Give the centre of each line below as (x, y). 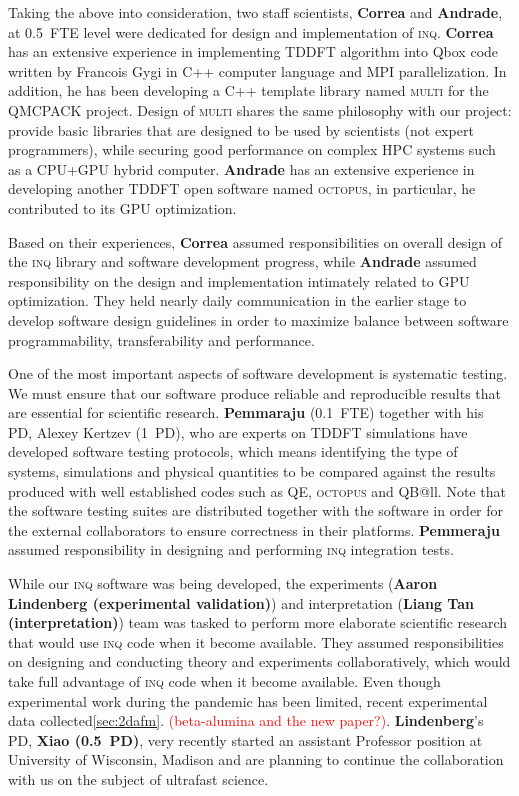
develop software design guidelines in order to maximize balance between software (258, 319)
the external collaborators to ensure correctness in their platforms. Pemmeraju (254, 529)
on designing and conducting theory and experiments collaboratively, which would (259, 661)
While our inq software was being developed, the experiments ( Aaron (223, 583)
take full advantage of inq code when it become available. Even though (224, 681)
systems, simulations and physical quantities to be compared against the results (252, 471)
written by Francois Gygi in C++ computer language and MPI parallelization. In (257, 70)
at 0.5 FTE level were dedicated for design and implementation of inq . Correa (251, 31)
